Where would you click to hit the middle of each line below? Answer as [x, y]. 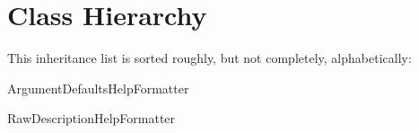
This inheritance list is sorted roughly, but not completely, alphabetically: [209, 58]
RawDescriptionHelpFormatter [91, 118]
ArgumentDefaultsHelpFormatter [98, 88]
